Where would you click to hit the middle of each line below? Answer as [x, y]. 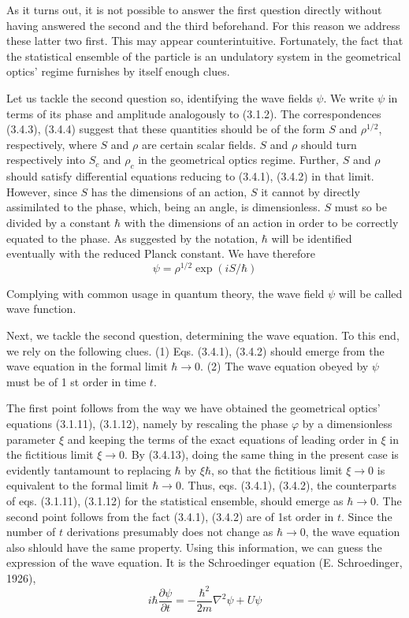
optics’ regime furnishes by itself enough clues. [118, 71]
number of [31, 532]
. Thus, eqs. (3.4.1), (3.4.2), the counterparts [288, 485]
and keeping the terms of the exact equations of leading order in [222, 439]
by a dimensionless [347, 423]
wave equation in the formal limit [87, 366]
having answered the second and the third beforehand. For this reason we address [203, 25]
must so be [361, 207]
